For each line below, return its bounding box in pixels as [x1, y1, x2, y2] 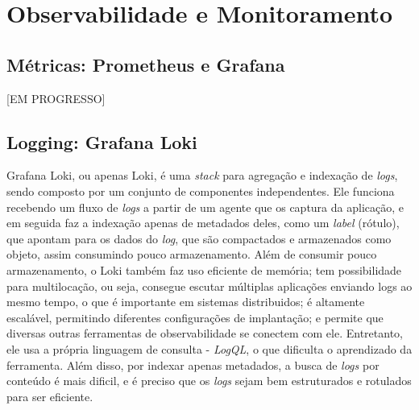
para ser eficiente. [6, 387, 93, 404]
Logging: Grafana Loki [6, 129, 197, 154]
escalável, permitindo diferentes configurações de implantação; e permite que [6, 309, 384, 325]
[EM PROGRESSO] [6, 89, 106, 106]
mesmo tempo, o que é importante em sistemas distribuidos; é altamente [6, 293, 365, 310]
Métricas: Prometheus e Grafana [6, 52, 285, 77]
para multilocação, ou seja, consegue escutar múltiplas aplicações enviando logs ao [6, 277, 413, 294]
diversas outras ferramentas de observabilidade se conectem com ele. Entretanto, [6, 325, 403, 342]
